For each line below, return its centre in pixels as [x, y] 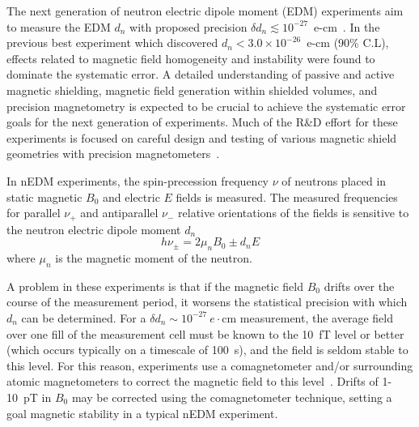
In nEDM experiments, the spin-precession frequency [138, 180]
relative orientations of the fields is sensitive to [294, 213]
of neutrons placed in [334, 180]
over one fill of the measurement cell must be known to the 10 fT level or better [205, 333]
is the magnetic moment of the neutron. [154, 257]
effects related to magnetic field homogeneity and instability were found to [191, 58]
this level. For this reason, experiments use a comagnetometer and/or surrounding [210, 365]
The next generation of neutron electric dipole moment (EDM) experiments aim [205, 11]
